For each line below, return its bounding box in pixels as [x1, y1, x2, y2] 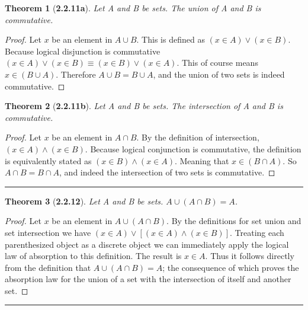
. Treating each [230, 226, 284, 238]
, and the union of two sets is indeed [153, 68, 285, 80]
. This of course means [177, 56, 258, 69]
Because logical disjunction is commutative [5, 44, 161, 57]
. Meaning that [174, 154, 229, 167]
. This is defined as [136, 33, 205, 46]
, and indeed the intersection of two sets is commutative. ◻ [59, 166, 275, 178]
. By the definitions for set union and [166, 215, 301, 227]
